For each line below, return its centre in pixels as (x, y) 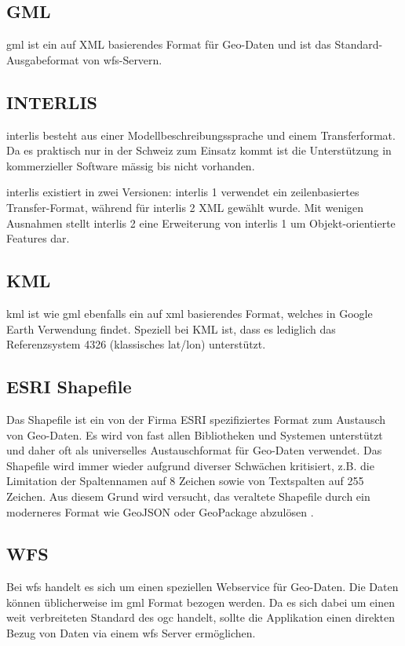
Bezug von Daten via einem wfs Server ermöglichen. (131, 633)
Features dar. (38, 238)
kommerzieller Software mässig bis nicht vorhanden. (131, 165)
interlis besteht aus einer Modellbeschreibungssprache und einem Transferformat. (201, 135)
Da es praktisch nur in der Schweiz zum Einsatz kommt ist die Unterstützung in (199, 150)
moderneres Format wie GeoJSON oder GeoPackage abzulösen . (160, 511)
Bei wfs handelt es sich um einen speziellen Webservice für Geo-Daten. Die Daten (202, 587)
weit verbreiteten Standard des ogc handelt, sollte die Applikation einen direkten (201, 617)
